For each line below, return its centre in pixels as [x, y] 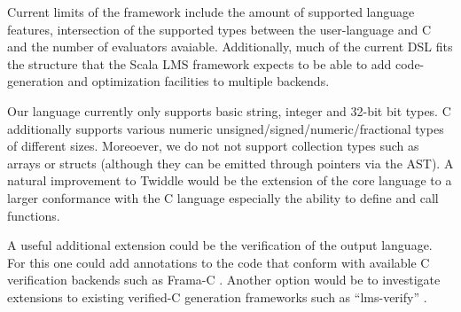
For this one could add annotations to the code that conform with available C [219, 262]
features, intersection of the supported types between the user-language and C [219, 29]
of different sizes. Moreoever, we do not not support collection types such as [213, 146]
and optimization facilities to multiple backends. [199, 81]
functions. [34, 215]
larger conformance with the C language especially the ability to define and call [223, 197]
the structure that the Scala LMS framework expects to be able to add [199, 63]
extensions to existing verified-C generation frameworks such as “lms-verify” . [217, 296]
